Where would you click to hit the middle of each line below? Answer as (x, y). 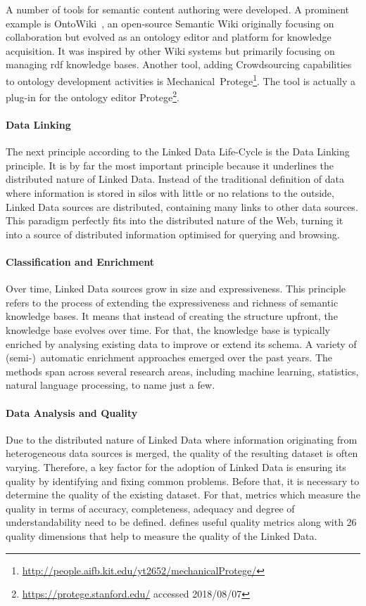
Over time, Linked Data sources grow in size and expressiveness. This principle (176, 289)
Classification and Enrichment (80, 262)
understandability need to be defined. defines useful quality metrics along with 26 (181, 522)
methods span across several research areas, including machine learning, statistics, (182, 371)
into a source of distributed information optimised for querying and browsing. (173, 234)
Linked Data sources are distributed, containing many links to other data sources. (182, 206)
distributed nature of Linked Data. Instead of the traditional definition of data (175, 179)
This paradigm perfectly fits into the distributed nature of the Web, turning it (175, 220)
